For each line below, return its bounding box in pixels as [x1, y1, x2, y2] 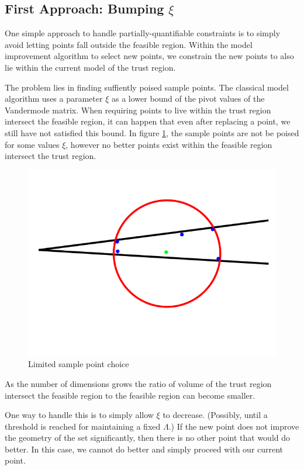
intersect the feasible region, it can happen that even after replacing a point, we [5, 115, 291, 127]
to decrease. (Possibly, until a [163, 409, 268, 421]
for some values [5, 138, 60, 150]
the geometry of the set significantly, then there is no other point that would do [5, 431, 291, 444]
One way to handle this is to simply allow [5, 409, 154, 421]
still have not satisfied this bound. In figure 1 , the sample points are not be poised [5, 126, 299, 139]
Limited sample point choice [28, 358, 129, 370]
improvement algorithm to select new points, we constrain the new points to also [5, 50, 294, 62]
